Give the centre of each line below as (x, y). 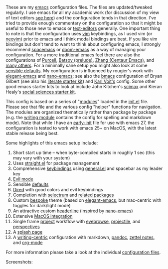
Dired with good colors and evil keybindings (58, 190)
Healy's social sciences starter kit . (41, 92)
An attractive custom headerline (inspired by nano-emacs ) (73, 211)
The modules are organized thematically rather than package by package (81, 112)
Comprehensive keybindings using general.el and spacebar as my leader (88, 168)
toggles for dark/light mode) (42, 205)
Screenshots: (19, 262)
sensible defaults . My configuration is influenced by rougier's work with (79, 71)
